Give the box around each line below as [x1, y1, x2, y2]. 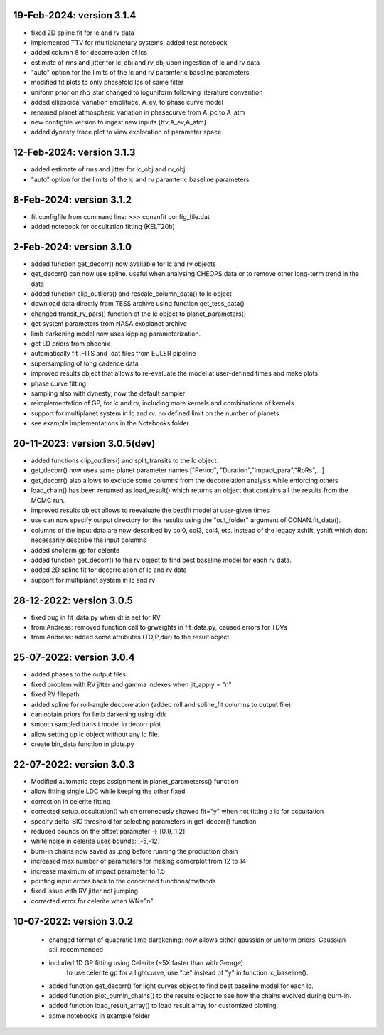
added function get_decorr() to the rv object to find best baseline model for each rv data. [31, 556, 292, 564]
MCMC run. [31, 496, 65, 504]
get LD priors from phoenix [31, 339, 110, 348]
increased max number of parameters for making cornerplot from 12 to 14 [31, 857, 247, 866]
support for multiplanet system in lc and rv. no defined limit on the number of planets [31, 409, 279, 418]
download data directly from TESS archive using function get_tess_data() [31, 299, 245, 308]
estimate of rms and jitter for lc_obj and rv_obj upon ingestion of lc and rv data [31, 58, 260, 67]
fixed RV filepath [31, 690, 80, 699]
